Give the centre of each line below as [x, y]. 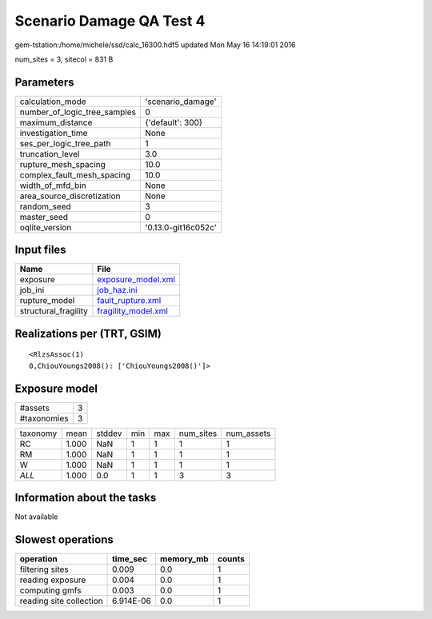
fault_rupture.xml [129, 301]
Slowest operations [64, 539]
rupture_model [47, 301]
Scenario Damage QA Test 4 [110, 21]
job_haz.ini [117, 290]
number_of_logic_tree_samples [78, 112]
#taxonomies [44, 418]
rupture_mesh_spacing [62, 164]
